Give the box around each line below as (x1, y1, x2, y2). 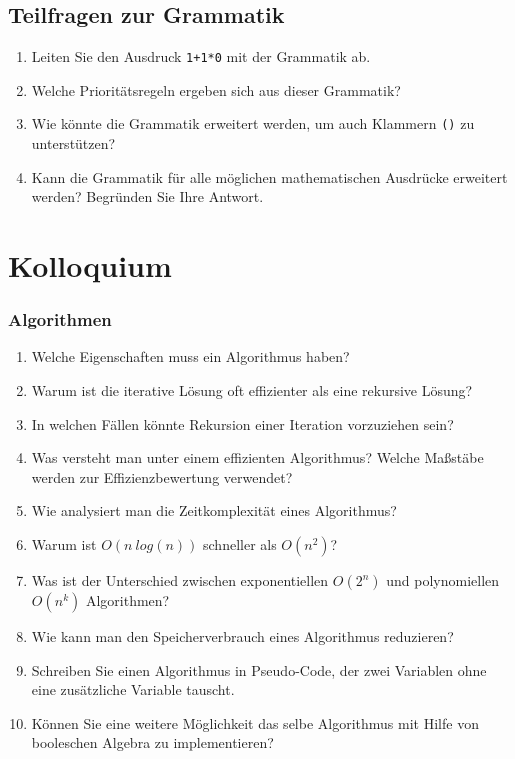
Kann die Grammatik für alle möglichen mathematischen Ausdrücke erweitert (31, 166, 508, 187)
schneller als (203, 534, 277, 555)
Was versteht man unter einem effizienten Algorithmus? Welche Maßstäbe (31, 447, 484, 468)
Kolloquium (8, 245, 172, 286)
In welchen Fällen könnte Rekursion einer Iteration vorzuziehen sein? (31, 413, 454, 434)
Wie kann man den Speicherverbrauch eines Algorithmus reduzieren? (31, 626, 454, 647)
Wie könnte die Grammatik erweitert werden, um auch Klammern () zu (31, 113, 475, 134)
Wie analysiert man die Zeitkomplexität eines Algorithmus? (31, 500, 397, 521)
